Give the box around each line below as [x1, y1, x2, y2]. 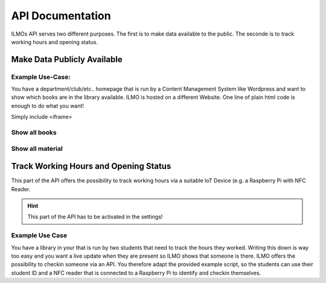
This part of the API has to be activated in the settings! [27, 213, 163, 220]
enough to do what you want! [11, 102, 85, 109]
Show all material [11, 144, 63, 153]
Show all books [11, 129, 57, 137]
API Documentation [11, 9, 111, 22]
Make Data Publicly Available [11, 54, 123, 65]
